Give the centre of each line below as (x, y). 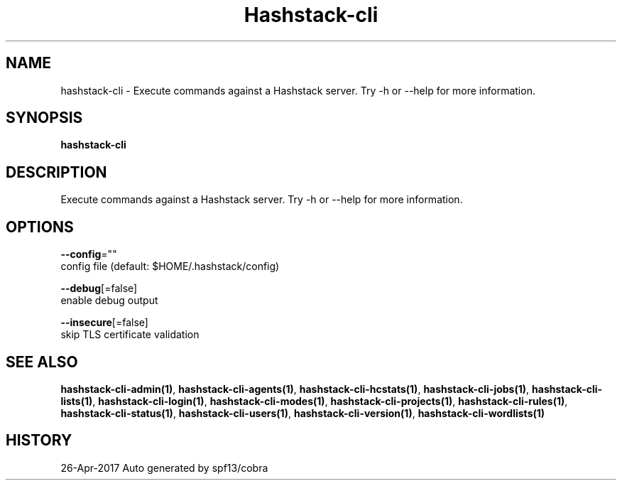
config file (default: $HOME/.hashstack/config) (170, 266)
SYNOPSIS (44, 118)
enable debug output (109, 301)
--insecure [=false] (104, 323)
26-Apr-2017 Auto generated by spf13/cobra (164, 468)
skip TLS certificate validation (130, 335)
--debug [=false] (99, 288)
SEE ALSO (42, 362)
